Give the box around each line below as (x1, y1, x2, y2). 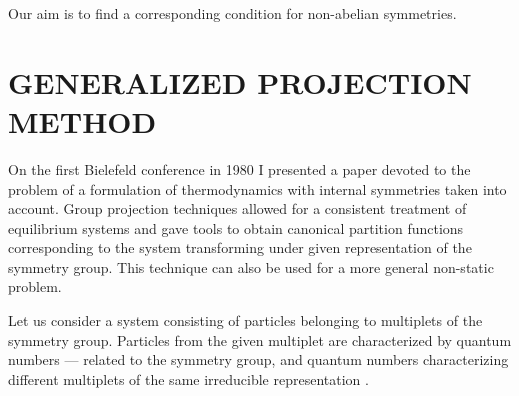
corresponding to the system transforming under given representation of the (8, 237, 472, 258)
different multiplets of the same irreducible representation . (8, 368, 369, 389)
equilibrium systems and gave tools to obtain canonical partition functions (8, 217, 464, 238)
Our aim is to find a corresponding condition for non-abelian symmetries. (8, 3, 457, 23)
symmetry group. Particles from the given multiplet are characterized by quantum (8, 329, 512, 350)
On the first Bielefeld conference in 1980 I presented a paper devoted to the (8, 158, 471, 179)
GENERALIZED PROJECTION (8, 61, 472, 102)
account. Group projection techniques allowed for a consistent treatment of (8, 198, 467, 219)
